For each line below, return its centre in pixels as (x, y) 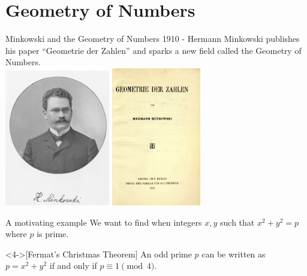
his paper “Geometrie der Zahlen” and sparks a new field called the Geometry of (153, 50)
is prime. (53, 234)
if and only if (73, 266)
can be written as (234, 254)
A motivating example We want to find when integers (104, 222)
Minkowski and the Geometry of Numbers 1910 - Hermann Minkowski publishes (153, 39)
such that (237, 222)
